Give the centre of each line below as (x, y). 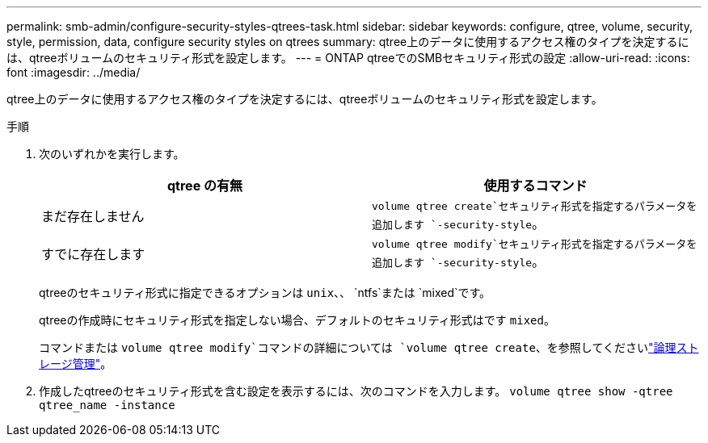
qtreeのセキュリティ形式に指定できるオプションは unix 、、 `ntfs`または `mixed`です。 (265, 293)
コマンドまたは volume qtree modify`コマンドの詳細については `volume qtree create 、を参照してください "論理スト (369, 347)
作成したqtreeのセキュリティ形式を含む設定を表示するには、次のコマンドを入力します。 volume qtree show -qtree (356, 391)
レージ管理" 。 (76, 364)
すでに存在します (93, 254)
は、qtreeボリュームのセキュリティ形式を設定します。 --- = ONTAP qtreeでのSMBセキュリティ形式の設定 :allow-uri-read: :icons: (348, 58)
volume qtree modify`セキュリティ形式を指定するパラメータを (535, 244)
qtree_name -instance (107, 405)
